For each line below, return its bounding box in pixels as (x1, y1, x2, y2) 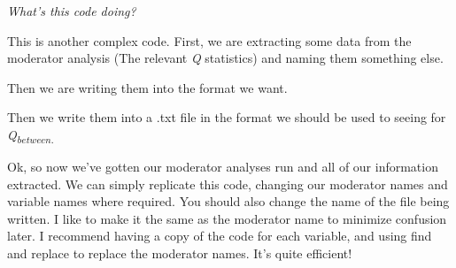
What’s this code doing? (7, 2, 136, 19)
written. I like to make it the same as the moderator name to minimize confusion (7, 209, 447, 227)
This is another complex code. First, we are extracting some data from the (7, 31, 412, 50)
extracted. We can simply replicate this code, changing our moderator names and (7, 174, 448, 193)
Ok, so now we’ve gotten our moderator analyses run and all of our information (7, 157, 438, 176)
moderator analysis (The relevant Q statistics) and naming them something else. (7, 49, 444, 67)
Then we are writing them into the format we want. (7, 78, 288, 96)
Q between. (7, 125, 54, 146)
